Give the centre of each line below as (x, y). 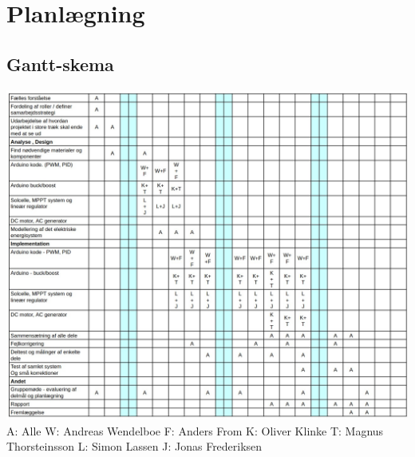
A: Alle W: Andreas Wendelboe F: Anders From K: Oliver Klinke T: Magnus (195, 430)
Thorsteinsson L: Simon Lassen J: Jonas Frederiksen (134, 446)
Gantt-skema (60, 64)
